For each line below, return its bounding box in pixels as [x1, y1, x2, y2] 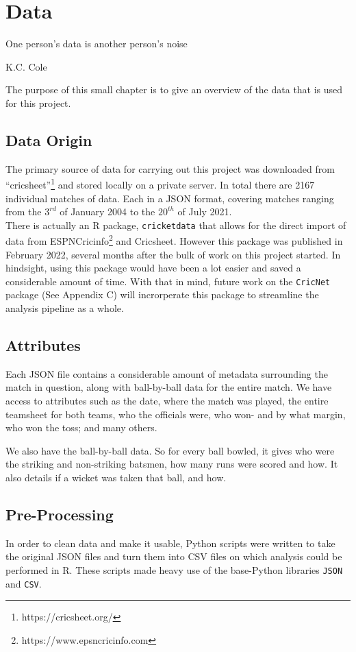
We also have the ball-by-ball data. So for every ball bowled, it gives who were [5, 443, 335, 457]
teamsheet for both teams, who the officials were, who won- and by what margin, [5, 407, 346, 421]
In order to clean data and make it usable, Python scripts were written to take [5, 535, 335, 550]
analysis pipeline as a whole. [5, 301, 124, 315]
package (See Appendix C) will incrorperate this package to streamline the [5, 287, 319, 302]
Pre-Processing [5, 504, 114, 525]
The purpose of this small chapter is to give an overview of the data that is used [5, 82, 343, 97]
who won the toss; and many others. [5, 420, 157, 435]
